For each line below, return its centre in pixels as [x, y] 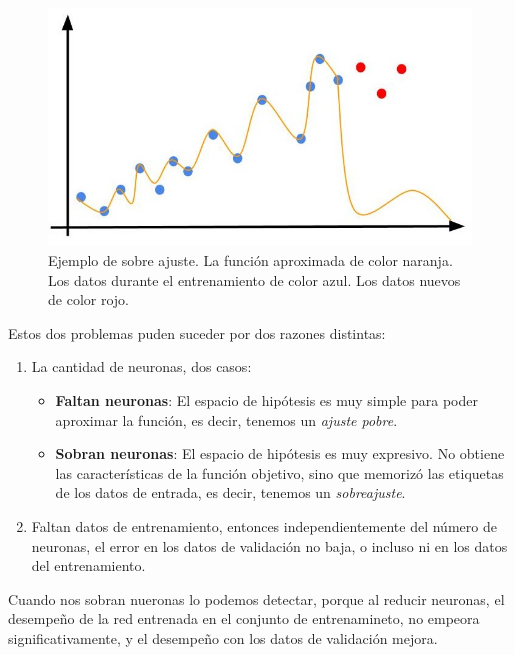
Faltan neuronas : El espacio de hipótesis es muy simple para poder [266, 400]
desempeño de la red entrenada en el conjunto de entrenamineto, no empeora [244, 618]
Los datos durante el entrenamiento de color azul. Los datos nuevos [254, 279]
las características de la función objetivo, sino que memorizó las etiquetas [279, 472]
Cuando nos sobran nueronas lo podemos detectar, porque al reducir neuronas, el [256, 598]
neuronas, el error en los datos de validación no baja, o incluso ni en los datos [269, 545]
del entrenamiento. [88, 565]
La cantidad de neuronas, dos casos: [141, 366]
